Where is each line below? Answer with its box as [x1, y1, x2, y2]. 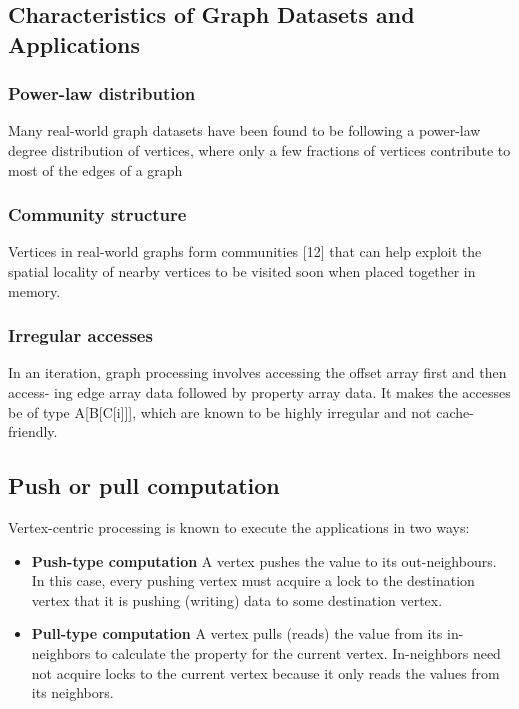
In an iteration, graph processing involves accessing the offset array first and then [8, 362, 507, 383]
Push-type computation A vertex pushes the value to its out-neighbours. [31, 550, 497, 571]
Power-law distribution [8, 81, 196, 106]
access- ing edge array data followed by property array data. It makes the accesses [8, 381, 511, 402]
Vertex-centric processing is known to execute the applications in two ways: [8, 516, 470, 537]
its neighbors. [31, 682, 114, 703]
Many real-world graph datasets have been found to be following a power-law [8, 120, 481, 141]
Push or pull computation [8, 470, 280, 501]
